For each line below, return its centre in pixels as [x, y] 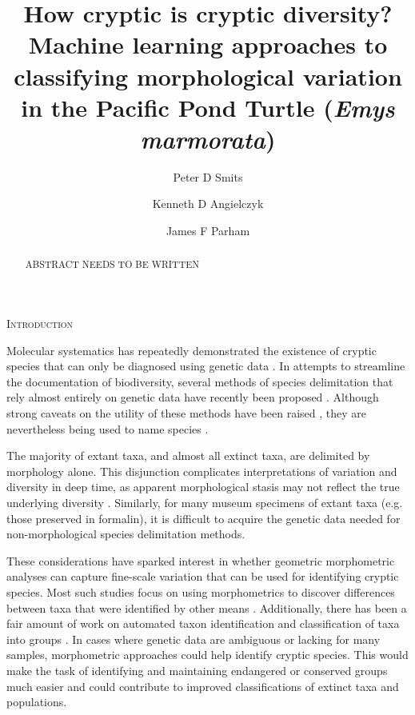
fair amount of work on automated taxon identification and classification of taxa [203, 623]
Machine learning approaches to [208, 44]
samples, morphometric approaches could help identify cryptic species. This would [207, 655]
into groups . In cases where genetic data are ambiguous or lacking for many [194, 639]
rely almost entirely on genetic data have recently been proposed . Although [193, 397]
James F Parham [208, 231]
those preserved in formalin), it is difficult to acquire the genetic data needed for [204, 518]
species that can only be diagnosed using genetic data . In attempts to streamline [206, 366]
